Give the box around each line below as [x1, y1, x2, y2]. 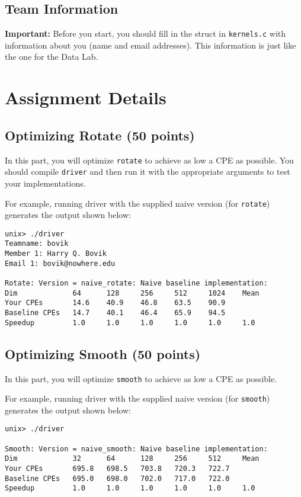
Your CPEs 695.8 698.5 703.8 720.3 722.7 [5, 464, 230, 473]
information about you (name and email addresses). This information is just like [5, 39, 296, 51]
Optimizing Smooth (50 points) [5, 344, 201, 363]
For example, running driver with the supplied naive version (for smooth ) [5, 392, 270, 405]
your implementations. [5, 177, 86, 189]
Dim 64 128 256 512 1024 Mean [5, 288, 260, 297]
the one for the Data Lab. [5, 50, 98, 63]
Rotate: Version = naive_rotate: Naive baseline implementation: [5, 279, 268, 288]
